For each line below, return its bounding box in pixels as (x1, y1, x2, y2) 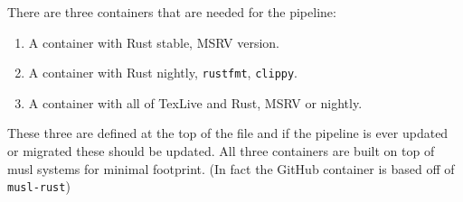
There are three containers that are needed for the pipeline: (7, 3, 336, 21)
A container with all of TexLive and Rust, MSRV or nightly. (28, 93, 363, 112)
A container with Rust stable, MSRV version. (28, 32, 279, 51)
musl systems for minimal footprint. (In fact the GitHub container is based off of (7, 159, 455, 178)
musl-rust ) (7, 177, 71, 196)
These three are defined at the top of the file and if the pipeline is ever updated (7, 124, 449, 142)
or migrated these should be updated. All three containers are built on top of (7, 142, 435, 161)
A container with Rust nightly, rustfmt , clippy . (28, 63, 298, 82)
